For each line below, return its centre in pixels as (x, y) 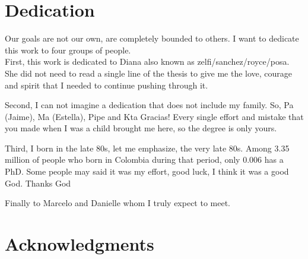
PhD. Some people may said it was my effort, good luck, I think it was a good (147, 171)
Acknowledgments (80, 244)
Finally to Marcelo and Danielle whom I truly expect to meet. (118, 203)
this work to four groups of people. (68, 50)
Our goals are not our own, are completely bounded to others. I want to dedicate (152, 38)
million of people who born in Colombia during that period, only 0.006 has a (144, 159)
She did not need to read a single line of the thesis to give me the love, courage (149, 73)
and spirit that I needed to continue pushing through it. (107, 85)
